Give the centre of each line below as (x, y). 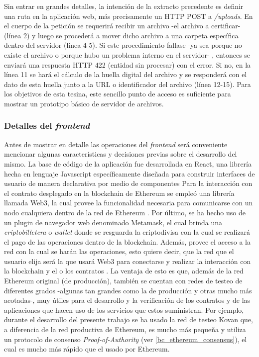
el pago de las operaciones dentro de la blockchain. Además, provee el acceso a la (128, 241)
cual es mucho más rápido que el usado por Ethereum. (87, 349)
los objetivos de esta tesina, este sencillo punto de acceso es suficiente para (118, 94)
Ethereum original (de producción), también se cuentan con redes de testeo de (123, 281)
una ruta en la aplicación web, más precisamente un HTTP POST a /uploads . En (129, 16)
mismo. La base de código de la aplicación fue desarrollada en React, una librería (128, 163)
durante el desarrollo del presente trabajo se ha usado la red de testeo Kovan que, (129, 319)
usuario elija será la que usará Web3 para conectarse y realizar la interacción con (128, 261)
